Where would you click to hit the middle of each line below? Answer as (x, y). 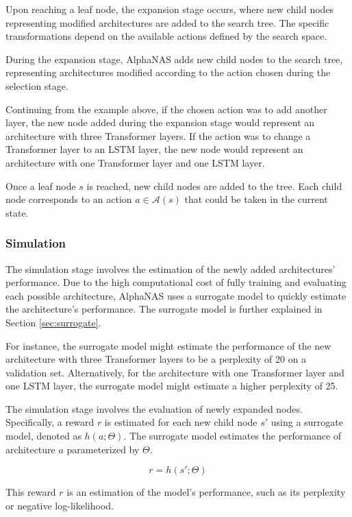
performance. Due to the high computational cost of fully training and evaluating (176, 282)
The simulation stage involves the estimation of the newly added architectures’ (171, 268)
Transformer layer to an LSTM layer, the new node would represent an (154, 149)
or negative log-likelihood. (60, 505)
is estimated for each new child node (181, 422)
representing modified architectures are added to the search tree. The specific (167, 22)
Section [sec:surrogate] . (53, 322)
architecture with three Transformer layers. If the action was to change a (158, 135)
